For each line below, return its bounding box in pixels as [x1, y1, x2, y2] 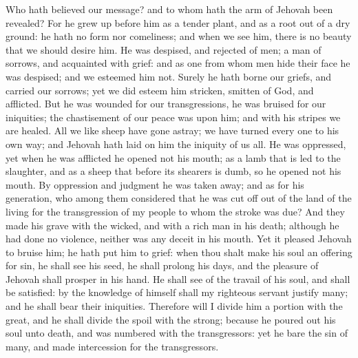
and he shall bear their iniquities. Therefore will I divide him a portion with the [6, 299, 343, 313]
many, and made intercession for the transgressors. [6, 339, 219, 353]
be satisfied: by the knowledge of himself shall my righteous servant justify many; [6, 285, 348, 299]
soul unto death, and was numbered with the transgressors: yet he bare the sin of [6, 326, 348, 340]
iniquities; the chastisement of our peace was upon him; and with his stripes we [6, 109, 341, 124]
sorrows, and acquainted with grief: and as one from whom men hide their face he [6, 56, 350, 70]
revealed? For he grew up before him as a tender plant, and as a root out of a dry [6, 15, 350, 30]
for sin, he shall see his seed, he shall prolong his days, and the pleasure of [6, 258, 319, 273]
